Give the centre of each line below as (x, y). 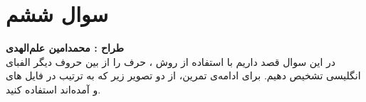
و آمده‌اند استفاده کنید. (53, 89)
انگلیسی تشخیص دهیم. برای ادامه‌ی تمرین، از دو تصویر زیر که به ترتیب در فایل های (183, 75)
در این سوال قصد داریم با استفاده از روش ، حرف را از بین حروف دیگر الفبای (171, 61)
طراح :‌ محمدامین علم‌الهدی (65, 48)
